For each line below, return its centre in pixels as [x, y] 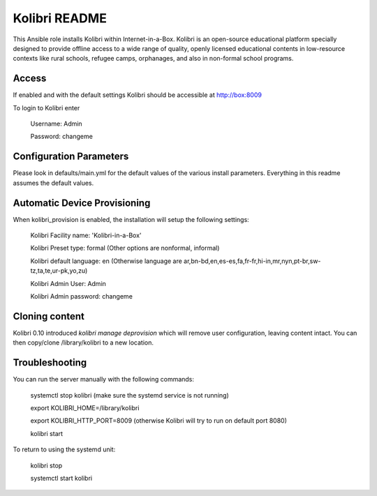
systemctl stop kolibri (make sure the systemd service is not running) [130, 395]
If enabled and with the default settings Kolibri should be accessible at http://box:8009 [137, 95]
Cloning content [49, 316]
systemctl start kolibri [61, 478]
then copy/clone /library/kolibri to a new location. [83, 343]
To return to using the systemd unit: [64, 449]
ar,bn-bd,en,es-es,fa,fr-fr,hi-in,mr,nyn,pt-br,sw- [252, 261]
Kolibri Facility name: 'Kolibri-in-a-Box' [86, 235]
